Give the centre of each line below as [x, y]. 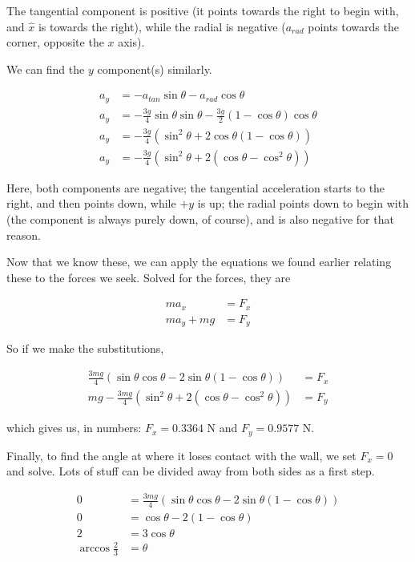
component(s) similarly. [155, 69]
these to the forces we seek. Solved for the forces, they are [149, 277]
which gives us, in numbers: [74, 428]
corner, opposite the [55, 42]
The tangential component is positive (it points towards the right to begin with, [203, 10]
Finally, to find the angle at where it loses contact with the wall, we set [181, 455]
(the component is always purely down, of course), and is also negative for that [200, 218]
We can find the [46, 69]
